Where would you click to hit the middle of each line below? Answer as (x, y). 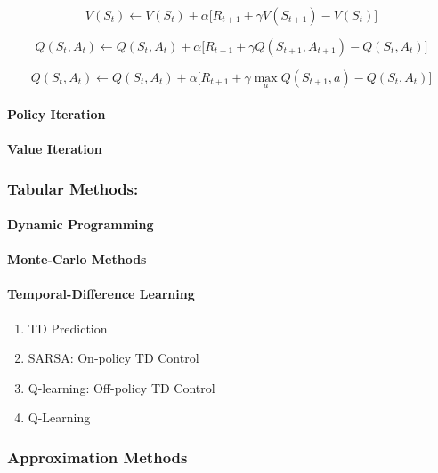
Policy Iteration (57, 113)
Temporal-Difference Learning (101, 294)
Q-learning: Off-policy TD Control (122, 387)
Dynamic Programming (81, 224)
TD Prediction (68, 328)
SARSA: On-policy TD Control (114, 358)
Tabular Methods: (73, 188)
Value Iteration (55, 148)
